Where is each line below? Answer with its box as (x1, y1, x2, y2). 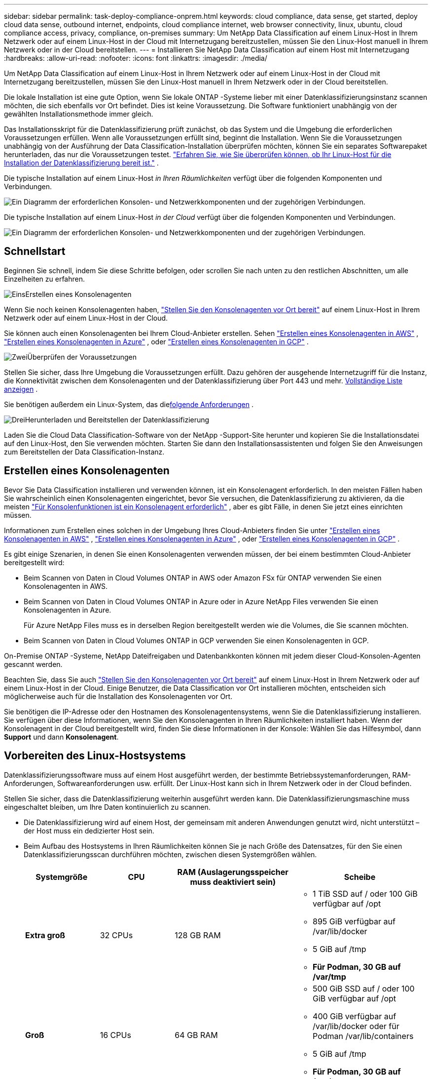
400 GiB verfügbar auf (313, 1011, 396, 1021)
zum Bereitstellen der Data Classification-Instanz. (4, 447, 165, 456)
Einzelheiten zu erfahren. (4, 274, 85, 283)
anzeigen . (4, 384, 38, 393)
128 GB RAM (175, 930, 221, 940)
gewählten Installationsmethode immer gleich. (4, 110, 153, 118)
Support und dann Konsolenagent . (4, 732, 119, 741)
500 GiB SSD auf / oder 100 (313, 983, 415, 994)
